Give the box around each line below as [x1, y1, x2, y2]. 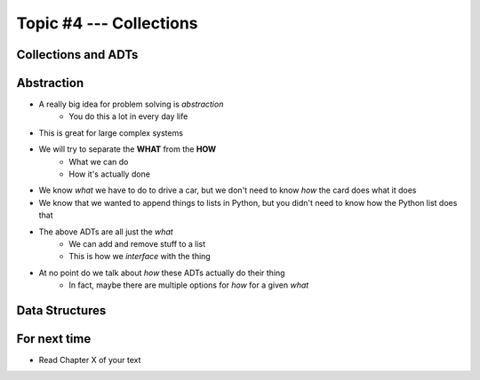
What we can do [68, 156, 129, 167]
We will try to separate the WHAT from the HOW [38, 144, 217, 154]
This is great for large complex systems [38, 127, 184, 138]
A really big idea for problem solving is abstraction [38, 99, 224, 110]
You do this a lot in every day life [68, 111, 188, 122]
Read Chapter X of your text [38, 355, 141, 366]
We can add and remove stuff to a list [68, 238, 206, 249]
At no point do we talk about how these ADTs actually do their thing [38, 267, 285, 278]
